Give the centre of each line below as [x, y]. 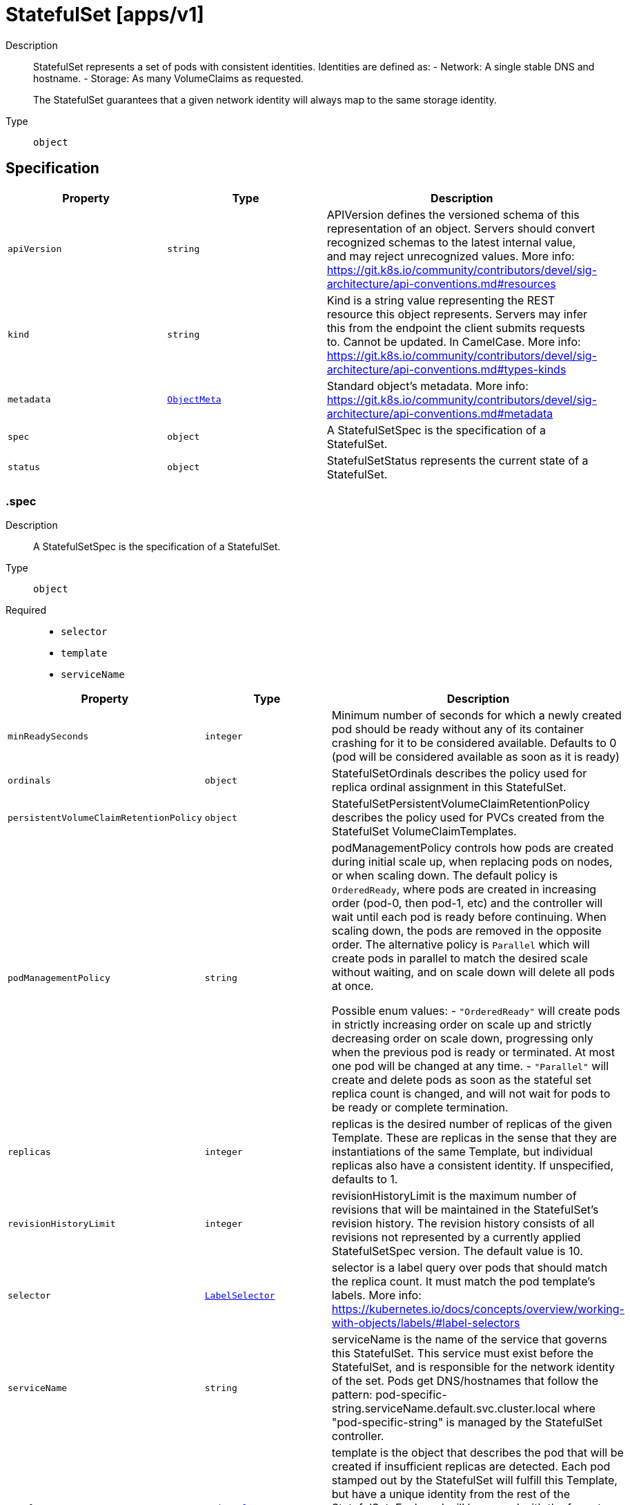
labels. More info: [376, 1295]
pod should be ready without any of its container [458, 729]
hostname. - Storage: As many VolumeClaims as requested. [169, 78]
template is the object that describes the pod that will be [478, 1453]
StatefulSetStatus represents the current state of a [457, 460]
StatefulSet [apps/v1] [105, 14]
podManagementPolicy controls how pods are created [473, 848]
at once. [353, 986]
